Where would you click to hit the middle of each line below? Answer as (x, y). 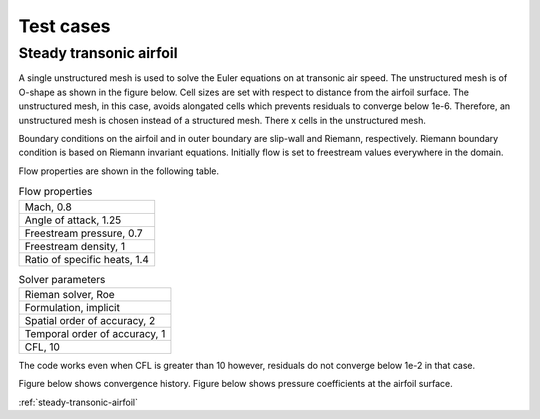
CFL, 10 (42, 347)
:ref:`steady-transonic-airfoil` (78, 402)
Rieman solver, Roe (69, 294)
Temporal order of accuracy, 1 (95, 333)
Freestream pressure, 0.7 (84, 233)
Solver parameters (62, 279)
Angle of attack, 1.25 (73, 220)
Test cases (64, 26)
